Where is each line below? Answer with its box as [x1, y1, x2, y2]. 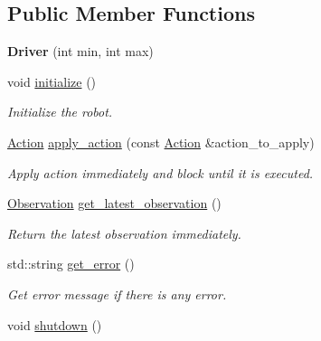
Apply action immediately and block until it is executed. [7, 163, 314, 182]
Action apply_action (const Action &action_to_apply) [7, 132, 315, 151]
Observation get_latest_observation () [7, 194, 222, 213]
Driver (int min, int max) [7, 42, 154, 61]
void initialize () [7, 71, 97, 90]
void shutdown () [7, 315, 102, 334]
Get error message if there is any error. [7, 284, 227, 303]
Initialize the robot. [7, 102, 113, 121]
